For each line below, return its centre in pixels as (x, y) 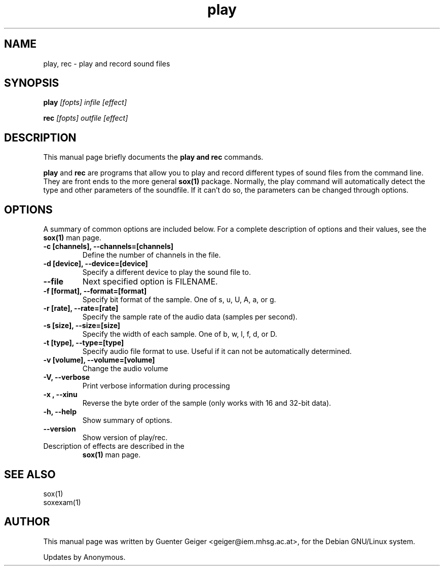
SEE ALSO (30, 474)
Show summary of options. (127, 420)
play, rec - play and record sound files (107, 63)
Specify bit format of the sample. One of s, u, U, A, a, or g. (179, 300)
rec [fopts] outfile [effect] (86, 118)
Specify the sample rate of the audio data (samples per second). (190, 317)
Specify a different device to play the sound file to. (166, 272)
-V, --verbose (67, 377)
